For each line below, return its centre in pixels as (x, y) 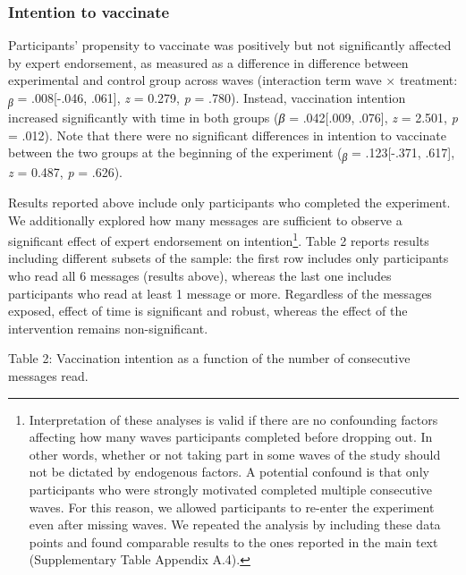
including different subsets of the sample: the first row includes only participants (229, 258)
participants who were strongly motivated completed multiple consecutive (231, 489)
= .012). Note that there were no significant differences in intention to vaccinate (227, 135)
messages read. (48, 376)
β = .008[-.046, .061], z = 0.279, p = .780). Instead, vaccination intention (207, 99)
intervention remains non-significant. (108, 328)
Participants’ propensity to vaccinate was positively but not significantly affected (230, 45)
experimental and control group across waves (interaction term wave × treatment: (233, 80)
